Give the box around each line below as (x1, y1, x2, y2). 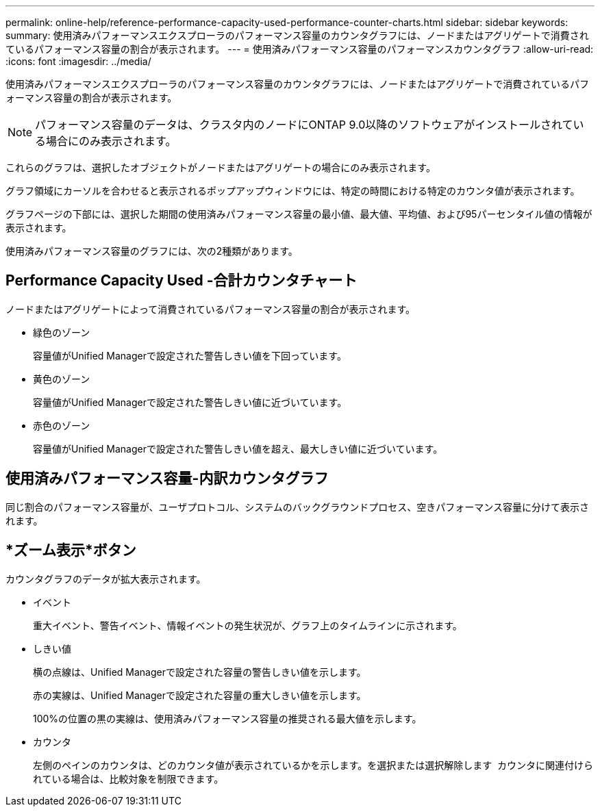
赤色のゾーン (33, 419, 90, 431)
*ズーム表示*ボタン (5, 542, 136, 559)
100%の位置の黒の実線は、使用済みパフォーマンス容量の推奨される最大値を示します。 (33, 712, 422, 724)
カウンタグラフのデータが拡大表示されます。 (5, 572, 206, 585)
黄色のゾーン (33, 372, 90, 385)
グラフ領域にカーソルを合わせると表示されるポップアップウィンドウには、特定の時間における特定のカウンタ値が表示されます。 (5, 185, 580, 196)
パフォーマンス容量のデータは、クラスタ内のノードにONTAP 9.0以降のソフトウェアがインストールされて (35, 118, 573, 131)
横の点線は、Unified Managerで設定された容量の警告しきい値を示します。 (33, 665, 366, 678)
